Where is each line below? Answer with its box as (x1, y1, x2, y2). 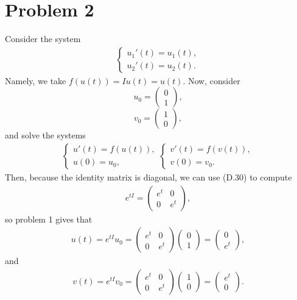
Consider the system (5, 32, 81, 45)
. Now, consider (183, 74, 240, 87)
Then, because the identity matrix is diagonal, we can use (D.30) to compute (5, 170, 292, 183)
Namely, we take (5, 74, 66, 87)
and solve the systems (5, 129, 86, 141)
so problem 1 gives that (5, 212, 93, 225)
